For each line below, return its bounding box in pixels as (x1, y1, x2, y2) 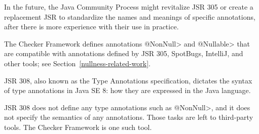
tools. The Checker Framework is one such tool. (4, 121, 152, 132)
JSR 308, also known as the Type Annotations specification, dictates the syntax (4, 75, 252, 85)
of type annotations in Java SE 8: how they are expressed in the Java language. (4, 85, 251, 96)
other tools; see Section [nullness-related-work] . (4, 58, 151, 68)
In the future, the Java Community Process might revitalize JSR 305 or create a (4, 2, 253, 12)
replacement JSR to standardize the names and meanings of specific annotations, (4, 11, 255, 22)
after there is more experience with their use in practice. (4, 21, 179, 32)
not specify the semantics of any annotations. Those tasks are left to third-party (4, 112, 253, 122)
